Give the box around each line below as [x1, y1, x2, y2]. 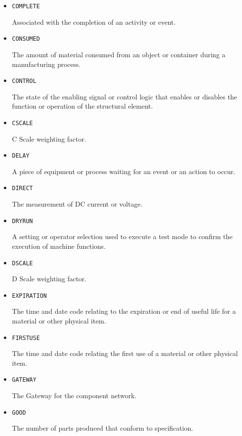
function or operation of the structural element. [12, 101, 153, 111]
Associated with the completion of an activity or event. [12, 16, 176, 27]
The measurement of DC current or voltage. [12, 199, 143, 209]
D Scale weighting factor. [12, 274, 87, 284]
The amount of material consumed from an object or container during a [12, 49, 226, 59]
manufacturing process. [12, 59, 81, 69]
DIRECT [12, 185, 33, 192]
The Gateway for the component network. [12, 390, 137, 401]
